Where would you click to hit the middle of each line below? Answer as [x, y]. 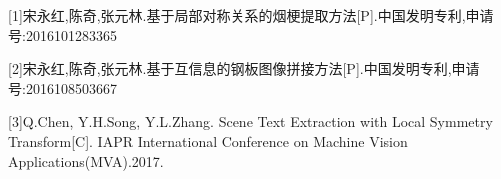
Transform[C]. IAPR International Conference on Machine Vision [208, 140]
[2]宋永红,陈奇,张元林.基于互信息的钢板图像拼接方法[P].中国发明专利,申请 [244, 68]
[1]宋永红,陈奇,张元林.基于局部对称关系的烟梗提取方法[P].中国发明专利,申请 [251, 15]
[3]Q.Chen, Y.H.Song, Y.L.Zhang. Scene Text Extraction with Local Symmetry [250, 121]
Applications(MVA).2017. [86, 160]
